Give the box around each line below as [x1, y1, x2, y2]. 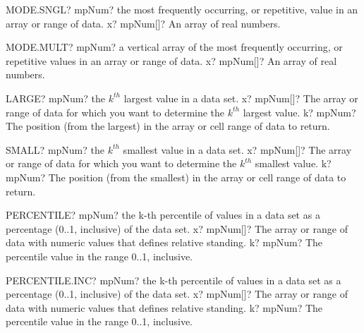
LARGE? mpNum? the [6, 90, 106, 105]
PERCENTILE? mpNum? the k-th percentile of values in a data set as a [6, 207, 320, 222]
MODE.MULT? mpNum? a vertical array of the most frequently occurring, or [6, 40, 343, 54]
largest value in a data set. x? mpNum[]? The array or [123, 90, 358, 105]
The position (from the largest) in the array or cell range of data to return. [6, 119, 330, 133]
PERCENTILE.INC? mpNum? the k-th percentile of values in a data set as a [6, 272, 341, 287]
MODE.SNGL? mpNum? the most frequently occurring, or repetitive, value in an [6, 2, 358, 16]
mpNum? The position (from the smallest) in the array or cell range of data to [6, 169, 346, 184]
